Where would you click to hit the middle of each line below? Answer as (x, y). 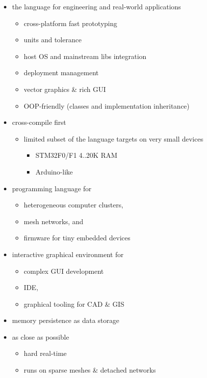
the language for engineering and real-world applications (96, 6)
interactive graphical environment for (68, 254)
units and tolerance (53, 40)
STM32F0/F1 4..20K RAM (77, 155)
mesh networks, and (53, 221)
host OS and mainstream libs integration (85, 56)
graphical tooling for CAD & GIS (74, 304)
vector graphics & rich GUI (65, 89)
